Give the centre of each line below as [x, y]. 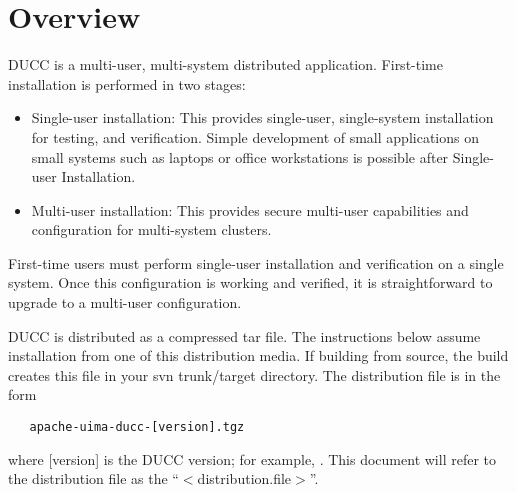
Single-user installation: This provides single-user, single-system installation [262, 117]
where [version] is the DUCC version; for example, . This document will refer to [252, 458]
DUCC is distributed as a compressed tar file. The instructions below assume [244, 335]
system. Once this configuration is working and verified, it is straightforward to [250, 282]
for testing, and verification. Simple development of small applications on [255, 136]
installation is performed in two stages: [127, 83]
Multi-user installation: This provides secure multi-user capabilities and [250, 209]
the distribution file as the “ [93, 478]
